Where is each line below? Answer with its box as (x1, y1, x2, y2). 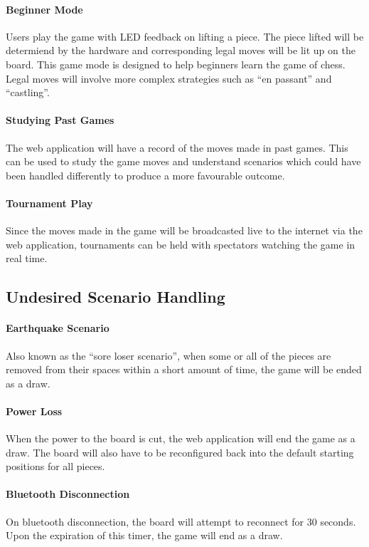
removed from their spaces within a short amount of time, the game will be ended (6, 362, 362, 377)
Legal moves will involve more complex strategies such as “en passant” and (6, 71, 332, 85)
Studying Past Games (6, 113, 114, 127)
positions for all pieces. (6, 459, 105, 474)
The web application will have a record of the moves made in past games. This (6, 140, 348, 155)
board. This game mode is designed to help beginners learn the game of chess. (6, 56, 346, 71)
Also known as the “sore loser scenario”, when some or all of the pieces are (6, 348, 331, 363)
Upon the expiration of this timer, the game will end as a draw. (6, 528, 283, 543)
